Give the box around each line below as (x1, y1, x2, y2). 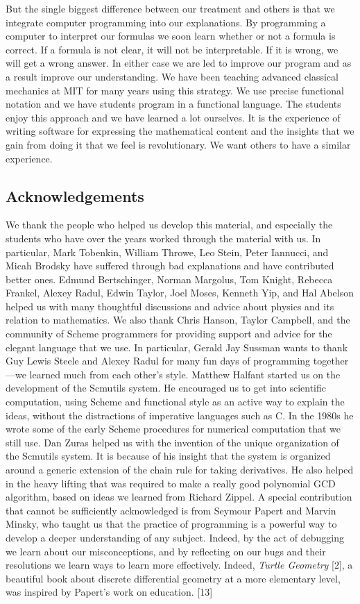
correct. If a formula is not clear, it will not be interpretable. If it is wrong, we (6, 42, 338, 56)
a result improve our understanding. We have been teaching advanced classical (6, 69, 338, 83)
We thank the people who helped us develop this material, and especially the (6, 217, 333, 232)
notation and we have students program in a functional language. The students (6, 97, 341, 111)
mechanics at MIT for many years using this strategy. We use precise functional (6, 83, 344, 97)
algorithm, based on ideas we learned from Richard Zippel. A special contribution (6, 489, 352, 504)
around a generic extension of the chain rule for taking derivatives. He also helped (6, 462, 354, 477)
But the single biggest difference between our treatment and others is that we (6, 1, 335, 15)
